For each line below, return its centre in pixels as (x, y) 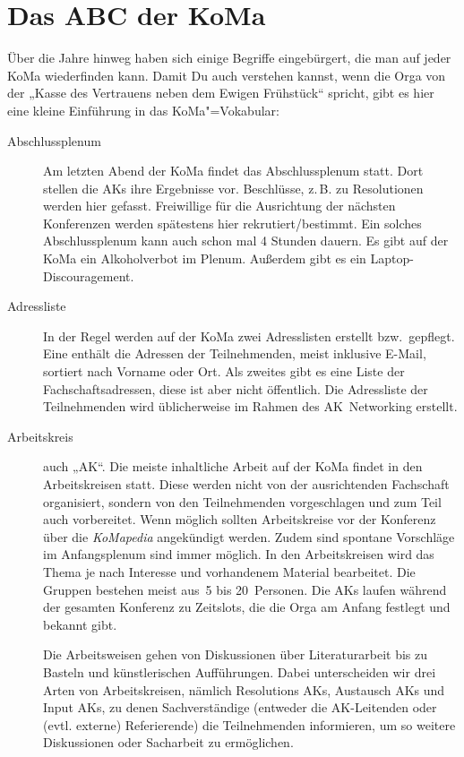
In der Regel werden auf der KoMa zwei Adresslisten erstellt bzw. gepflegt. (249, 335)
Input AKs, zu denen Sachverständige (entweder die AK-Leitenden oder (240, 707)
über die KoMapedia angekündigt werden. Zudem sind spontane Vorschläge (249, 536)
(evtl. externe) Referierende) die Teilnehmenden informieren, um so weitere (249, 724)
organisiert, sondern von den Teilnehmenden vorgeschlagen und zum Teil (242, 501)
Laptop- (392, 258)
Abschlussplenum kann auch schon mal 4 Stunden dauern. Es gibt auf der (246, 241)
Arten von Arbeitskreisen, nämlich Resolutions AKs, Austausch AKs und (244, 689)
